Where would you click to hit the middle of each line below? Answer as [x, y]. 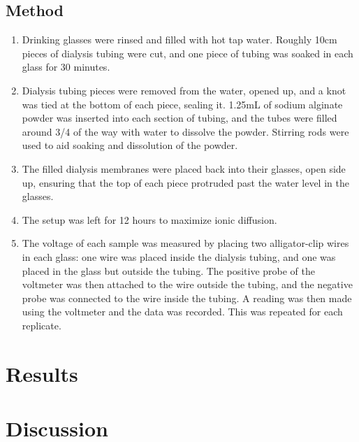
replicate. [42, 325]
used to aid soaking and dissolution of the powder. [130, 145]
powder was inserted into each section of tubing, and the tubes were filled [179, 118]
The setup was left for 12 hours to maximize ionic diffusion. [149, 219]
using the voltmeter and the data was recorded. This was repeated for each [182, 312]
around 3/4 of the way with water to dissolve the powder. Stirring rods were [185, 131]
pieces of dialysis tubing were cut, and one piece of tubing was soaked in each [188, 53]
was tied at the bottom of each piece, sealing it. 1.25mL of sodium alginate [182, 104]
